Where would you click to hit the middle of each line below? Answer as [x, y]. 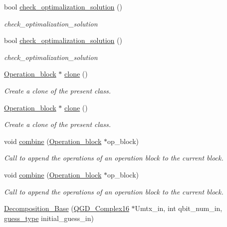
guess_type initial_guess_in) [49, 218]
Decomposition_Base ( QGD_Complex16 [67, 208]
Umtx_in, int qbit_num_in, [179, 208]
